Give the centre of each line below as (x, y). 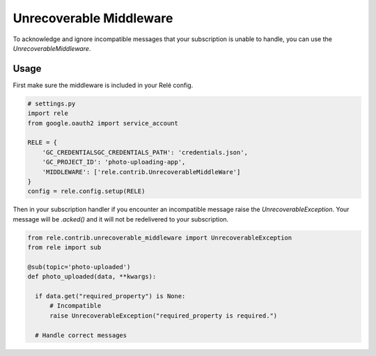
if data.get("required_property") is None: (110, 296)
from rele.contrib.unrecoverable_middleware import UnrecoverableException (160, 238)
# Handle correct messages (81, 335)
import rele (48, 114)
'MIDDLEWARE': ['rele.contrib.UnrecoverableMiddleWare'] (141, 172)
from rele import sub (64, 248)
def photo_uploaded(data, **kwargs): (92, 277)
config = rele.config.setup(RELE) (86, 191)
